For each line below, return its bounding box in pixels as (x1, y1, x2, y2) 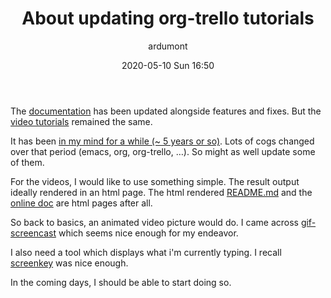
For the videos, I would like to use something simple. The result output (10, 175, 300, 187)
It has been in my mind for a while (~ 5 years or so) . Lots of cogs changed (10, 135, 315, 147)
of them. (10, 156, 45, 168)
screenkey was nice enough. (10, 257, 129, 269)
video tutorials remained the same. (10, 115, 153, 127)
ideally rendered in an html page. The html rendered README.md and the (10, 186, 313, 198)
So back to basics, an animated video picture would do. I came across (10, 216, 299, 228)
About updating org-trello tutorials (21, 7, 315, 30)
